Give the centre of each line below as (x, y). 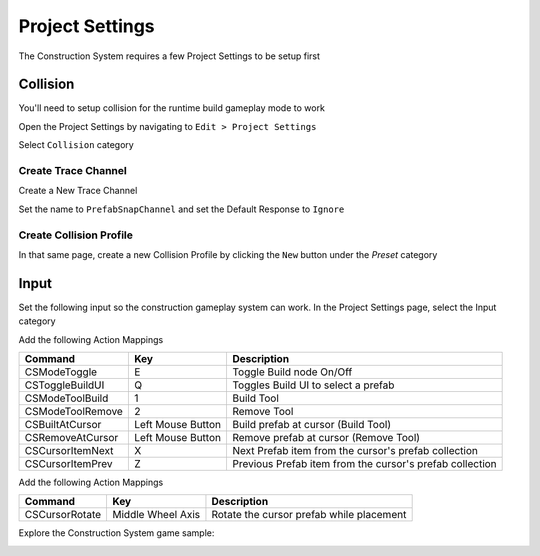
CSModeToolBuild (66, 398)
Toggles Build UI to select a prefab (313, 385)
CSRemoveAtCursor (71, 437)
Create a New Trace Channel (78, 191)
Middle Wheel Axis (156, 515)
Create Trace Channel (72, 170)
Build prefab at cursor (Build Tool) (311, 424)
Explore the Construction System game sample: (116, 533)
